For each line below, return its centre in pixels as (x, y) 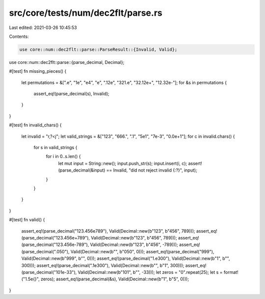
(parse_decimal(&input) (82, 170)
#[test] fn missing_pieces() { (38, 71)
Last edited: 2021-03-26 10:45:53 (43, 28)
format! (231, 272)
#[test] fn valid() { (27, 220)
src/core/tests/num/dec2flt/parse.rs (86, 13)
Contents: (19, 36)
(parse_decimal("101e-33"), (49, 272)
